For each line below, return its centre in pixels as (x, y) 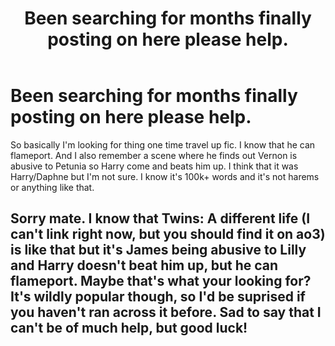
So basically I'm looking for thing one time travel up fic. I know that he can (163, 144)
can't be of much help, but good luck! (129, 328)
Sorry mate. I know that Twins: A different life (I (160, 218)
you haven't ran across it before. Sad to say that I (166, 312)
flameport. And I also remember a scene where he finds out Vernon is (154, 155)
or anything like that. (52, 187)
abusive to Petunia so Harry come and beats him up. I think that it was (154, 166)
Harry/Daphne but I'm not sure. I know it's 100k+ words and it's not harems (165, 176)
